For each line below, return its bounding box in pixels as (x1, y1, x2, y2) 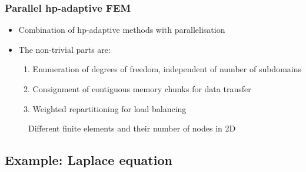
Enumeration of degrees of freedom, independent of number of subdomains (32, 63, 301, 75)
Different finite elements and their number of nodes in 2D (28, 122, 236, 134)
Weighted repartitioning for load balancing (32, 102, 187, 114)
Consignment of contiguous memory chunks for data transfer (32, 83, 251, 95)
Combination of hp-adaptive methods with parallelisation (18, 23, 225, 36)
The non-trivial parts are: (18, 43, 111, 55)
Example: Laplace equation (5, 151, 172, 169)
